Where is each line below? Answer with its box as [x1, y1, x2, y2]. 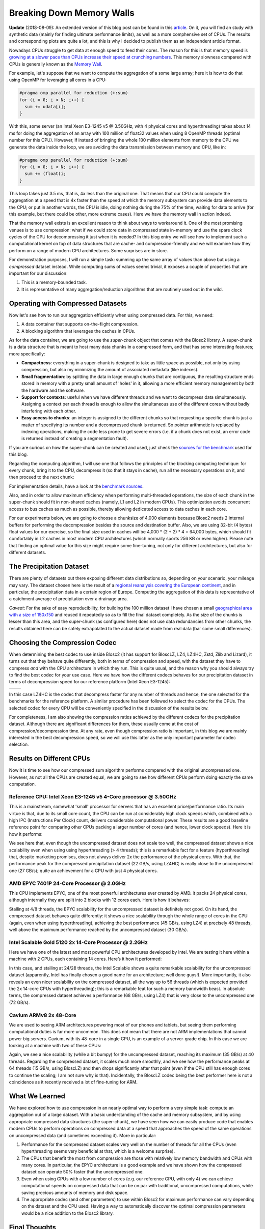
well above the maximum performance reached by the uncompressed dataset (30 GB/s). [9, 927, 188, 933]
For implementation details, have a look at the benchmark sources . [9, 483, 144, 489]
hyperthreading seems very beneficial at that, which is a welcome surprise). [21, 1148, 175, 1154]
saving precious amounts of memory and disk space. [21, 1190, 129, 1196]
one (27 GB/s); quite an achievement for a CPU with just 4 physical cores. [9, 868, 158, 874]
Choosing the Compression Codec [9, 638, 117, 646]
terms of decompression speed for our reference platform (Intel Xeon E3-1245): [9, 679, 170, 685]
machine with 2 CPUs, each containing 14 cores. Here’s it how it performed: [9, 956, 162, 962]
